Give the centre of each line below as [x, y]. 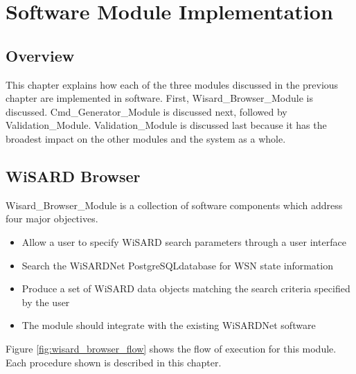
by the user [46, 302]
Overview [40, 55]
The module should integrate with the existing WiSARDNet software [169, 325]
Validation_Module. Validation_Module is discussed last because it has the [166, 125]
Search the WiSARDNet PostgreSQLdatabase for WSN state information [177, 265]
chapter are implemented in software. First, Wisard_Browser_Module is [159, 98]
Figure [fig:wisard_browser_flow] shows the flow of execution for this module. [171, 348]
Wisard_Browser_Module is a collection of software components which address [174, 205]
